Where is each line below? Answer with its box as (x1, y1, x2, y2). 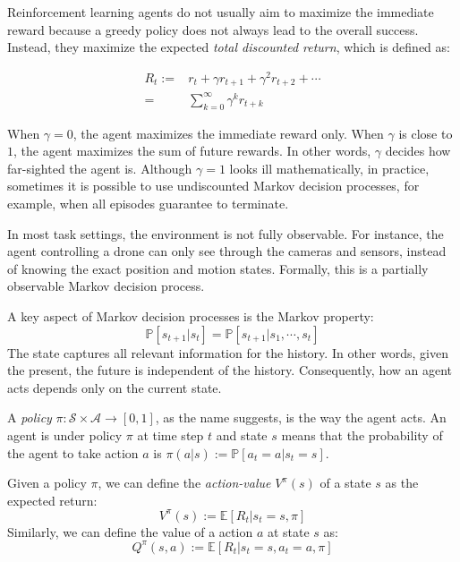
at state (267, 522, 310, 541)
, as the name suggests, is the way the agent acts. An (155, 408, 447, 427)
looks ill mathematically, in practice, (229, 158, 430, 177)
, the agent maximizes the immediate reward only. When (72, 123, 384, 142)
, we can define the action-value (98, 473, 271, 492)
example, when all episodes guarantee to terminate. (7, 194, 289, 213)
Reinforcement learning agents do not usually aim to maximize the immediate (7, 3, 434, 21)
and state (216, 425, 268, 444)
